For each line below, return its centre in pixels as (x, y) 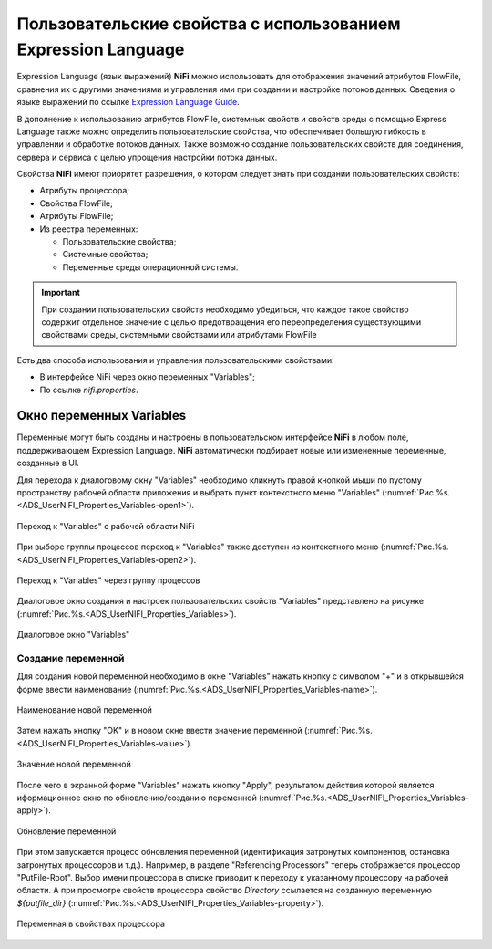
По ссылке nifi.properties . (89, 390)
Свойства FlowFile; (76, 203)
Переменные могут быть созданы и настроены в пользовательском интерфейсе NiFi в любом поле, (213, 437)
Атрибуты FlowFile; (77, 216)
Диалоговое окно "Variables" (73, 635)
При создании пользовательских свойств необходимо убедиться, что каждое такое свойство (225, 309)
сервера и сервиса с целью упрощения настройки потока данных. (147, 157)
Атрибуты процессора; (84, 191)
